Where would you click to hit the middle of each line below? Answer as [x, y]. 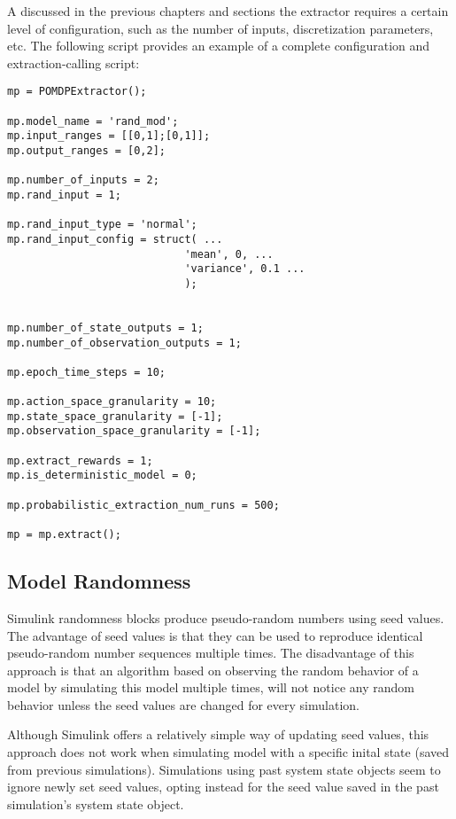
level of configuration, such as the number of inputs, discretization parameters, [220, 28]
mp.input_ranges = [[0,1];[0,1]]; [109, 136]
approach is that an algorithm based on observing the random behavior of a [213, 670]
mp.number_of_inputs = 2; [83, 180]
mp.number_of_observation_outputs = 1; [124, 343]
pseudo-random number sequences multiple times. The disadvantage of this [211, 653]
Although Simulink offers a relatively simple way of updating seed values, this [218, 734]
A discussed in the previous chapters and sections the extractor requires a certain [228, 11]
